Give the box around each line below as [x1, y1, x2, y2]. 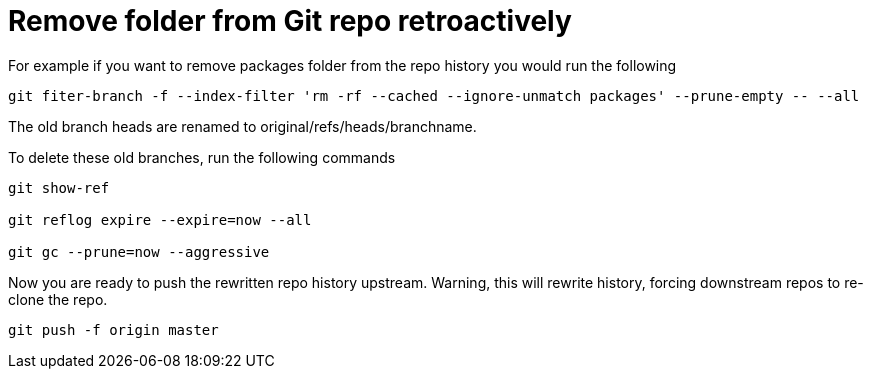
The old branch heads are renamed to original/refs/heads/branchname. [8, 117, 477, 135]
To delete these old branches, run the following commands [8, 148, 396, 166]
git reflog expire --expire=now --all [8, 211, 312, 228]
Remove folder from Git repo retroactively [8, 4, 572, 38]
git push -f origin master [8, 321, 219, 338]
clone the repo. [8, 290, 108, 308]
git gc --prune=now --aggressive [8, 243, 270, 260]
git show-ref [8, 179, 110, 196]
